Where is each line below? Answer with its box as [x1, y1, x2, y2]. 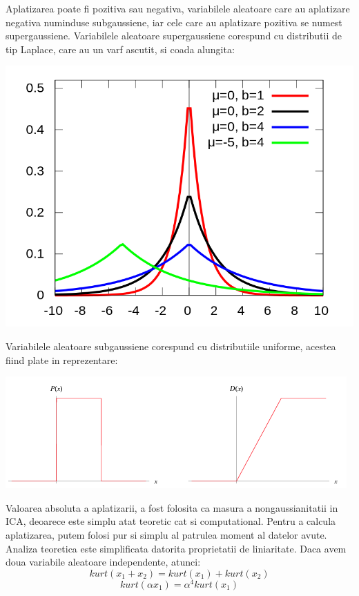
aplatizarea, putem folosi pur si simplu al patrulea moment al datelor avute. [6, 527, 327, 541]
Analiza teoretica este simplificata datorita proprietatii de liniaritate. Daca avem [6, 541, 347, 555]
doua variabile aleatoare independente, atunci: [6, 555, 201, 569]
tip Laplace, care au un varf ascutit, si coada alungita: [6, 41, 235, 56]
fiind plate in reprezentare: [6, 352, 118, 367]
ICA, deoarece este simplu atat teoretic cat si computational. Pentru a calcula [6, 514, 336, 528]
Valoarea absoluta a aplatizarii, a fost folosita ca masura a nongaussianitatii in [6, 500, 338, 515]
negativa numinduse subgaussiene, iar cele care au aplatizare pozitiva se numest [6, 15, 342, 29]
